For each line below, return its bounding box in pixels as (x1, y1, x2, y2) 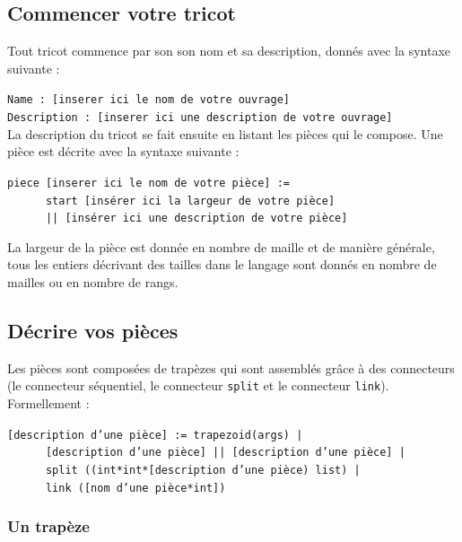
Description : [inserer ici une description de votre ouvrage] (7, 111, 393, 125)
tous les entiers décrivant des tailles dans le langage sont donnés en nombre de (7, 255, 437, 274)
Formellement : (7, 394, 90, 413)
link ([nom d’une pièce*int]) (45, 481, 226, 494)
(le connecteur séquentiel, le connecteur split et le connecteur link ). (7, 376, 389, 395)
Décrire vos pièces (7, 317, 179, 345)
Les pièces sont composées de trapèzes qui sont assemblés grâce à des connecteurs (7, 358, 455, 377)
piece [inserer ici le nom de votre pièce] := (7, 176, 290, 189)
